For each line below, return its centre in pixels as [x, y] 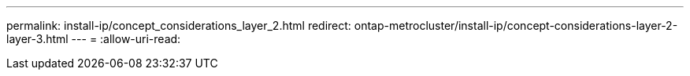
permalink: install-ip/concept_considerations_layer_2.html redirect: [179, 25]
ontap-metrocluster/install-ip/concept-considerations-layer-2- [516, 25]
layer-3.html [37, 39]
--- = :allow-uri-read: [126, 39]
